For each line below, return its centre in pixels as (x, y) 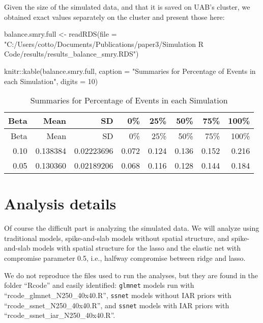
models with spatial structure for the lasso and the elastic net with (137, 248)
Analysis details (60, 204)
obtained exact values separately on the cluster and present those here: (114, 17)
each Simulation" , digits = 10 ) (51, 81)
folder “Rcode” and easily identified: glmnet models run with (99, 285)
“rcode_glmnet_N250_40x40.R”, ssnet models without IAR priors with (118, 295)
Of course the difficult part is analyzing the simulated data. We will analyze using (132, 228)
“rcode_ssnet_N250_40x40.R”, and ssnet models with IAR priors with (117, 305)
